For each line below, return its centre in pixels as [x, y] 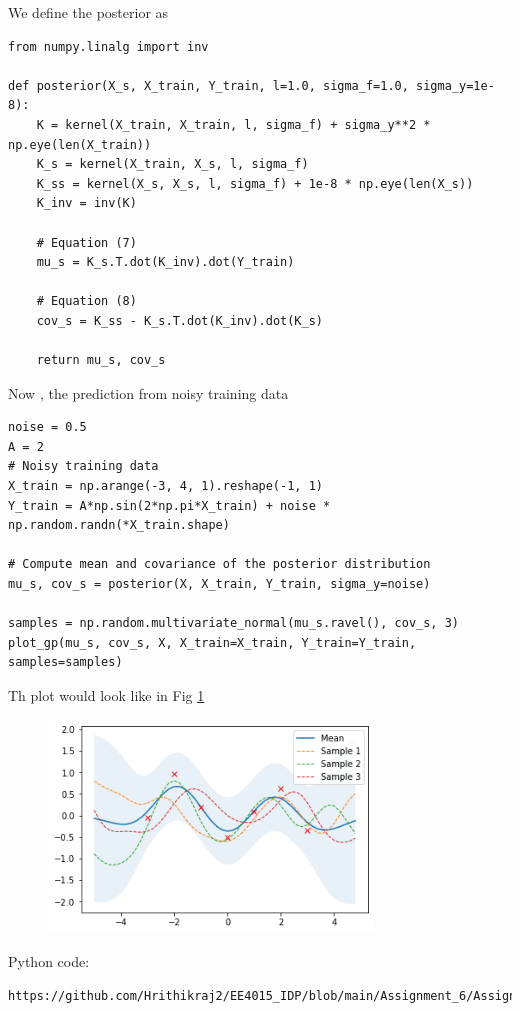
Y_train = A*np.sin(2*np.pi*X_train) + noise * [169, 505]
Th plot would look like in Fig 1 [106, 695]
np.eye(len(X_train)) [80, 144]
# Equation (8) [86, 301]
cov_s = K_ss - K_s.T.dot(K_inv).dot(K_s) [179, 320]
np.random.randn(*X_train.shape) [119, 525]
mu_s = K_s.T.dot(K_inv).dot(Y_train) [165, 262]
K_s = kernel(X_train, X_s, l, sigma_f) [172, 164]
